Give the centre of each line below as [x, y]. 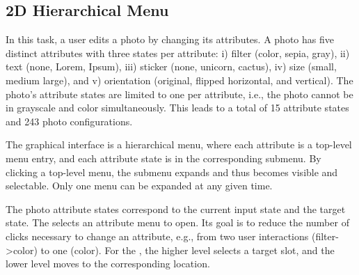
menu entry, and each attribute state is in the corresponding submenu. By [163, 158]
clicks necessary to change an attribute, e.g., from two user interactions [157, 236]
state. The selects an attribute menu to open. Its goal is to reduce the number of [177, 222]
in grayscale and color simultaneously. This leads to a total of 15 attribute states [177, 108]
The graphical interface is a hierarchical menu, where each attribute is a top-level [179, 144]
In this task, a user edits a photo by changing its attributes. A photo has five [170, 39]
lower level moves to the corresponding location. [108, 264]
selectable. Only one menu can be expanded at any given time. [139, 186]
